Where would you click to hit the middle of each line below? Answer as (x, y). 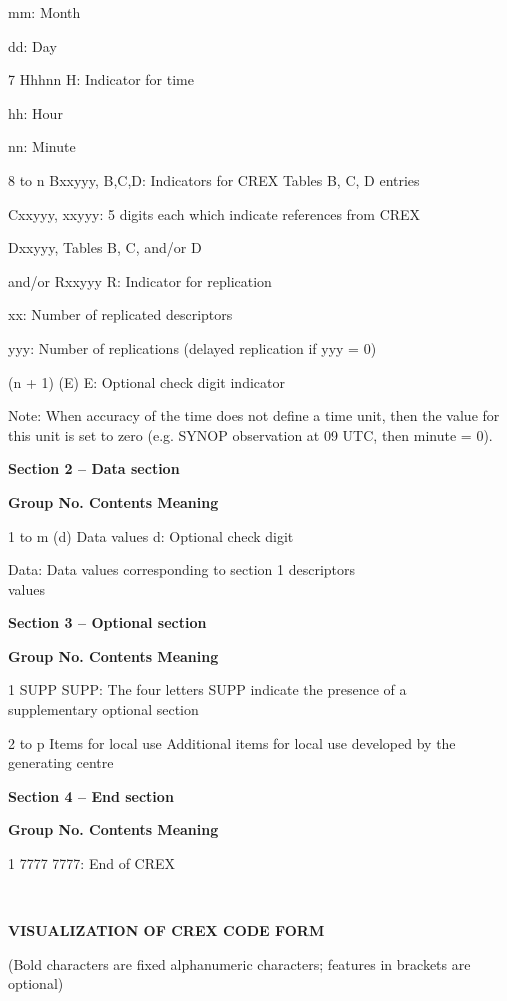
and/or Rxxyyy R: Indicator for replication (140, 280)
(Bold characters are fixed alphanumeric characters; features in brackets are (239, 963)
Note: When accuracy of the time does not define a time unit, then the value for (254, 415)
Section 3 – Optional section (107, 622)
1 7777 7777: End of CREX (92, 863)
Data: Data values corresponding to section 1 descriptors (182, 569)
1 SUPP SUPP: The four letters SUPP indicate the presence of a (207, 689)
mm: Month (44, 12)
